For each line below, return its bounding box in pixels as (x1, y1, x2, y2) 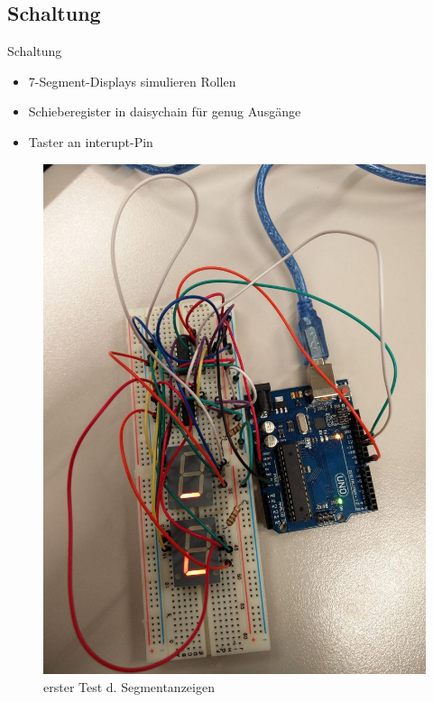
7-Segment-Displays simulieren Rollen (28, 71, 236, 90)
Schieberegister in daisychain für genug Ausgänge (28, 102, 301, 121)
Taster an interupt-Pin (28, 132, 153, 151)
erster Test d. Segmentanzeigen (43, 677, 215, 696)
